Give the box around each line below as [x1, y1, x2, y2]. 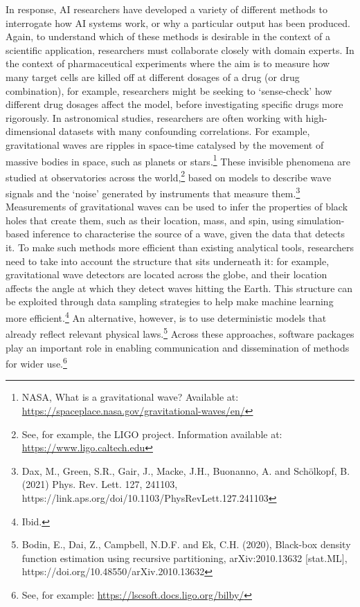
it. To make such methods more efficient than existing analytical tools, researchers [6, 240, 354, 255]
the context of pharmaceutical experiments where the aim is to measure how [6, 56, 330, 71]
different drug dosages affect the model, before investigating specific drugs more [6, 97, 343, 111]
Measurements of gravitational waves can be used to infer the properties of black [6, 199, 348, 214]
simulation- [297, 212, 345, 227]
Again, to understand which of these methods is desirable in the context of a [6, 29, 331, 44]
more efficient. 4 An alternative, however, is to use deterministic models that [6, 309, 327, 325]
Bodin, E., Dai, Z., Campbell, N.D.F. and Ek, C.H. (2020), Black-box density [21, 537, 351, 552]
